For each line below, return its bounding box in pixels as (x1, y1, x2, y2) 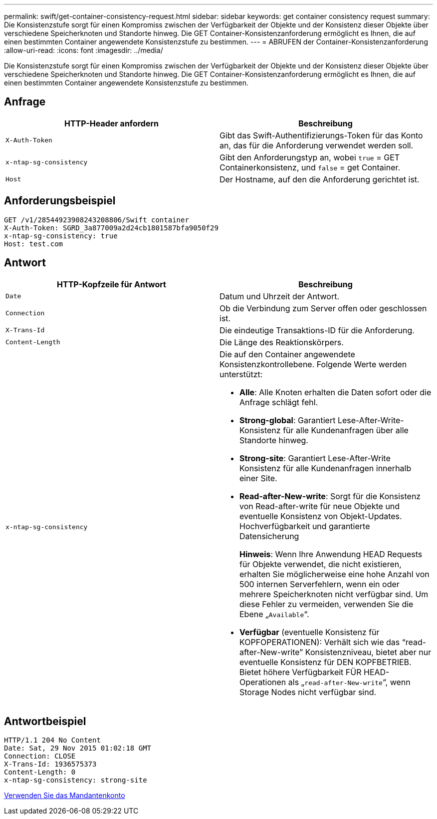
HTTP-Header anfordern (64, 118, 159, 128)
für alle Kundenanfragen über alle (283, 425, 409, 435)
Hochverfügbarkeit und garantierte (239, 521, 370, 531)
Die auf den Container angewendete (219, 349, 355, 359)
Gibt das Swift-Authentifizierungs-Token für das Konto (219, 130, 423, 140)
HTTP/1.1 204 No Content (4, 736, 101, 745)
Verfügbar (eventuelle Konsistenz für (239, 627, 380, 637)
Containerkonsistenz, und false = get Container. (219, 162, 401, 172)
